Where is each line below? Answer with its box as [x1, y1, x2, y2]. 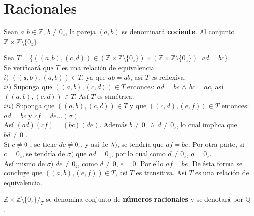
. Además [99, 120, 127, 130]
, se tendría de [22, 148, 65, 159]
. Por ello [136, 158, 164, 168]
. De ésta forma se [188, 158, 243, 168]
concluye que [4, 168, 43, 178]
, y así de [80, 139, 108, 149]
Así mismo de [4, 158, 45, 168]
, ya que [82, 72, 106, 82]
